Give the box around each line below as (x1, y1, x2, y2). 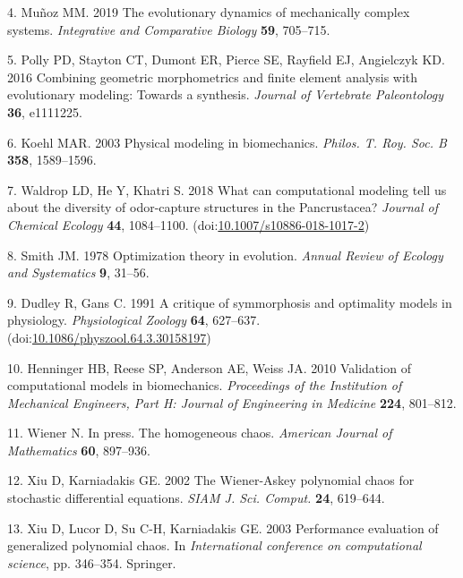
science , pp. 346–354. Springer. (7, 553, 176, 572)
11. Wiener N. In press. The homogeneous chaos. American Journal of (7, 423, 392, 442)
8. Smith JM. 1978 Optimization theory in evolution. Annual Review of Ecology (7, 245, 443, 264)
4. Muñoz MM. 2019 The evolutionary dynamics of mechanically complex (7, 3, 410, 21)
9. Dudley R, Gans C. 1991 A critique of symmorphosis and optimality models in (7, 293, 452, 311)
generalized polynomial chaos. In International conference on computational (7, 536, 422, 555)
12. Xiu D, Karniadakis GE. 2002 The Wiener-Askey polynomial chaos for (7, 471, 415, 489)
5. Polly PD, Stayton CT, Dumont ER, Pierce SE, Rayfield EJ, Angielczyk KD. (7, 50, 445, 69)
